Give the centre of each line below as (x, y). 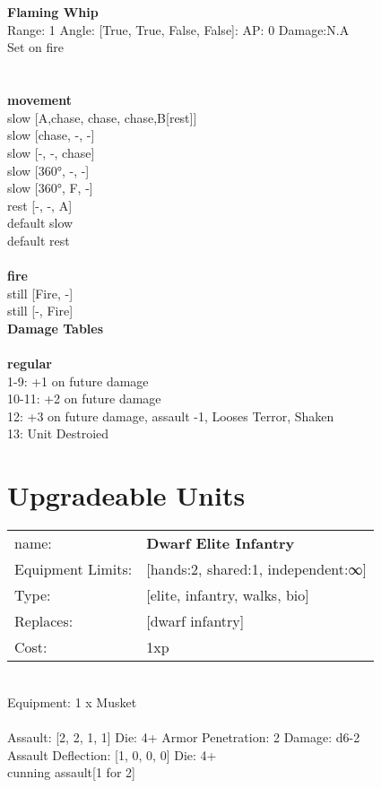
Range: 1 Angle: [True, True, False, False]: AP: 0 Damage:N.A (178, 29)
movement (39, 100)
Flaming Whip (53, 12)
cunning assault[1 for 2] (71, 772)
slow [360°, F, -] (50, 188)
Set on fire (36, 47)
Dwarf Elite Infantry (221, 543)
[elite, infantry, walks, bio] (228, 595)
